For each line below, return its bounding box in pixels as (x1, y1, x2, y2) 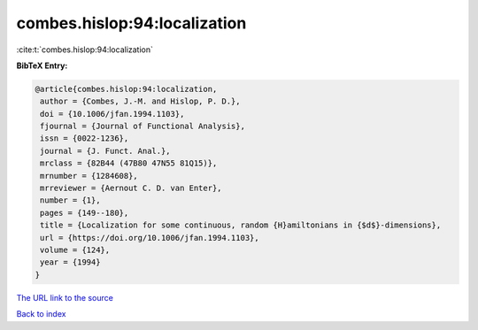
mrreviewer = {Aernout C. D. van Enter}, (40, 183, 222, 194)
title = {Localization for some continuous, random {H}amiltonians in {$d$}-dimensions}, (40, 220, 442, 230)
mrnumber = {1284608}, (40, 171, 139, 180)
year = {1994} (40, 257, 101, 267)
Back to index (16, 309, 66, 319)
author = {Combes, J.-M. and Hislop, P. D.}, (40, 96, 241, 106)
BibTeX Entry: (16, 60, 68, 71)
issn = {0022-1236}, (40, 134, 129, 143)
